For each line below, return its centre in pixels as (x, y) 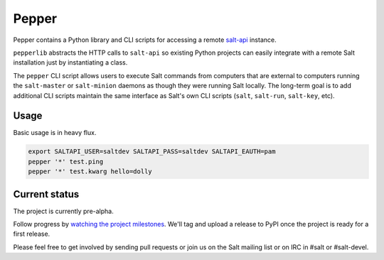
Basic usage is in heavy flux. (55, 133)
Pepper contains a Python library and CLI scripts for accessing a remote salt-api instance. (145, 40)
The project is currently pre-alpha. (63, 211)
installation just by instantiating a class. (70, 63)
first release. (32, 234)
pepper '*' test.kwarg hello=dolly (90, 172)
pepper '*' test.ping (66, 161)
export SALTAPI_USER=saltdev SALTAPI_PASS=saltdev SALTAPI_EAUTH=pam (152, 152)
